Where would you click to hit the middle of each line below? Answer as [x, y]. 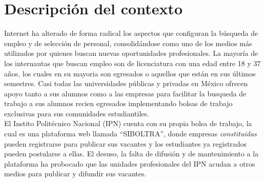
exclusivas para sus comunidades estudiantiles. [77, 113]
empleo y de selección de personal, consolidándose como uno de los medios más [128, 43]
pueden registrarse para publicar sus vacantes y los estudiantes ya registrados [126, 143]
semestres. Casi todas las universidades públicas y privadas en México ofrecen [126, 83]
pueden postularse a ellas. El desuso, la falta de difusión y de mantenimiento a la [131, 154]
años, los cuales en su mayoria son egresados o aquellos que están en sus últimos [130, 73]
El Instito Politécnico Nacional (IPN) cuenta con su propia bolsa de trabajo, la [128, 123]
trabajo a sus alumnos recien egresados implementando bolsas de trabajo [118, 103]
